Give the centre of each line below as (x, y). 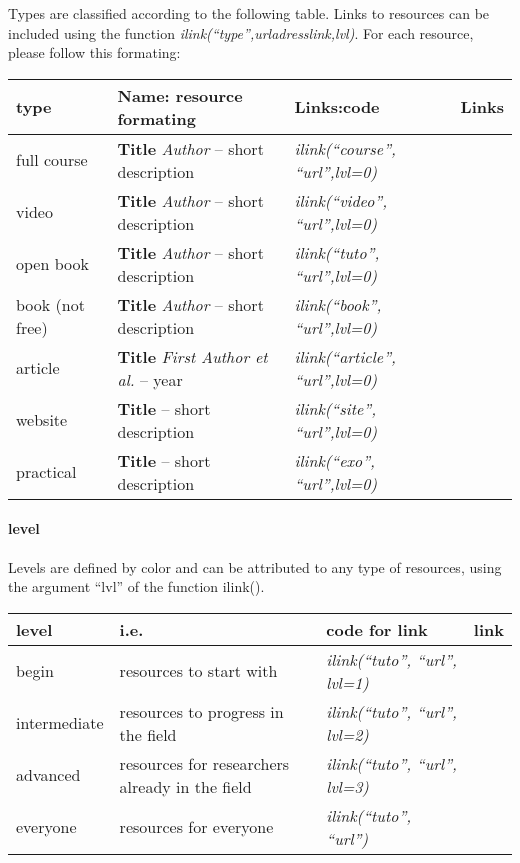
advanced (48, 775)
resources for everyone (196, 827)
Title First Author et (192, 356)
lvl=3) (347, 786)
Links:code (337, 107)
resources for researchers (204, 763)
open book (52, 264)
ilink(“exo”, (334, 460)
